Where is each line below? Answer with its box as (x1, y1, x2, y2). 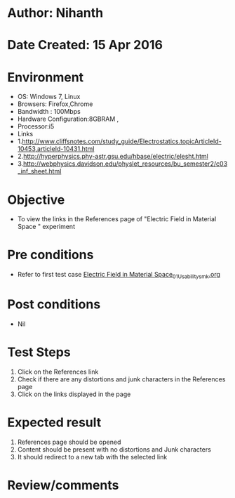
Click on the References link (17, 367, 99, 376)
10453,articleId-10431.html (17, 145, 95, 153)
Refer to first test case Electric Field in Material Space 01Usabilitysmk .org (17, 270, 221, 280)
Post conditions (7, 296, 101, 313)
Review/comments (7, 477, 119, 493)
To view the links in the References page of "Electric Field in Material (17, 215, 217, 223)
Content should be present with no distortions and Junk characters (17, 445, 212, 454)
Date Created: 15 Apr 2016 (7, 37, 163, 53)
